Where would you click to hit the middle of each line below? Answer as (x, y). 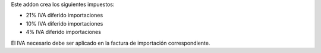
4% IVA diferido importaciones (63, 32)
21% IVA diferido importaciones (64, 15)
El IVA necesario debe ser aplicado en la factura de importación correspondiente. (111, 43)
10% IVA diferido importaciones (64, 23)
